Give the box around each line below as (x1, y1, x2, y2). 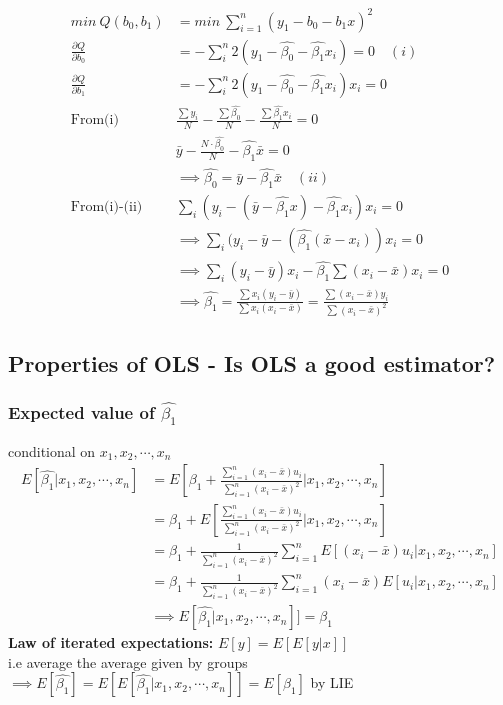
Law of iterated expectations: (8, 632, 214, 653)
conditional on (8, 440, 96, 461)
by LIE (310, 672, 354, 693)
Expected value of (8, 400, 155, 425)
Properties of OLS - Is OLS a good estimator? (8, 347, 496, 378)
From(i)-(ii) (70, 200, 143, 214)
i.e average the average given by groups (8, 651, 248, 672)
